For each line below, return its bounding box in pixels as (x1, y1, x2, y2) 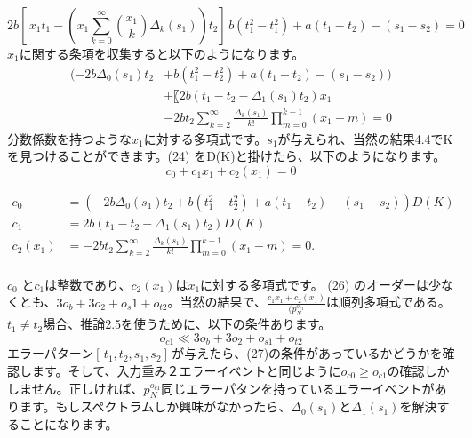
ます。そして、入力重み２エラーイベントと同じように (31, 361, 341, 379)
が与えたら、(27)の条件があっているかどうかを (172, 344, 443, 362)
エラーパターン (7, 344, 94, 362)
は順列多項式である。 (326, 292, 451, 311)
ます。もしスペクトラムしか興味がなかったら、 (19, 397, 292, 416)
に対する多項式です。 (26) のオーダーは (200, 275, 428, 293)
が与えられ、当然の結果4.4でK (277, 129, 453, 147)
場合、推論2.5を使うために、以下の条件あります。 (43, 315, 332, 333)
